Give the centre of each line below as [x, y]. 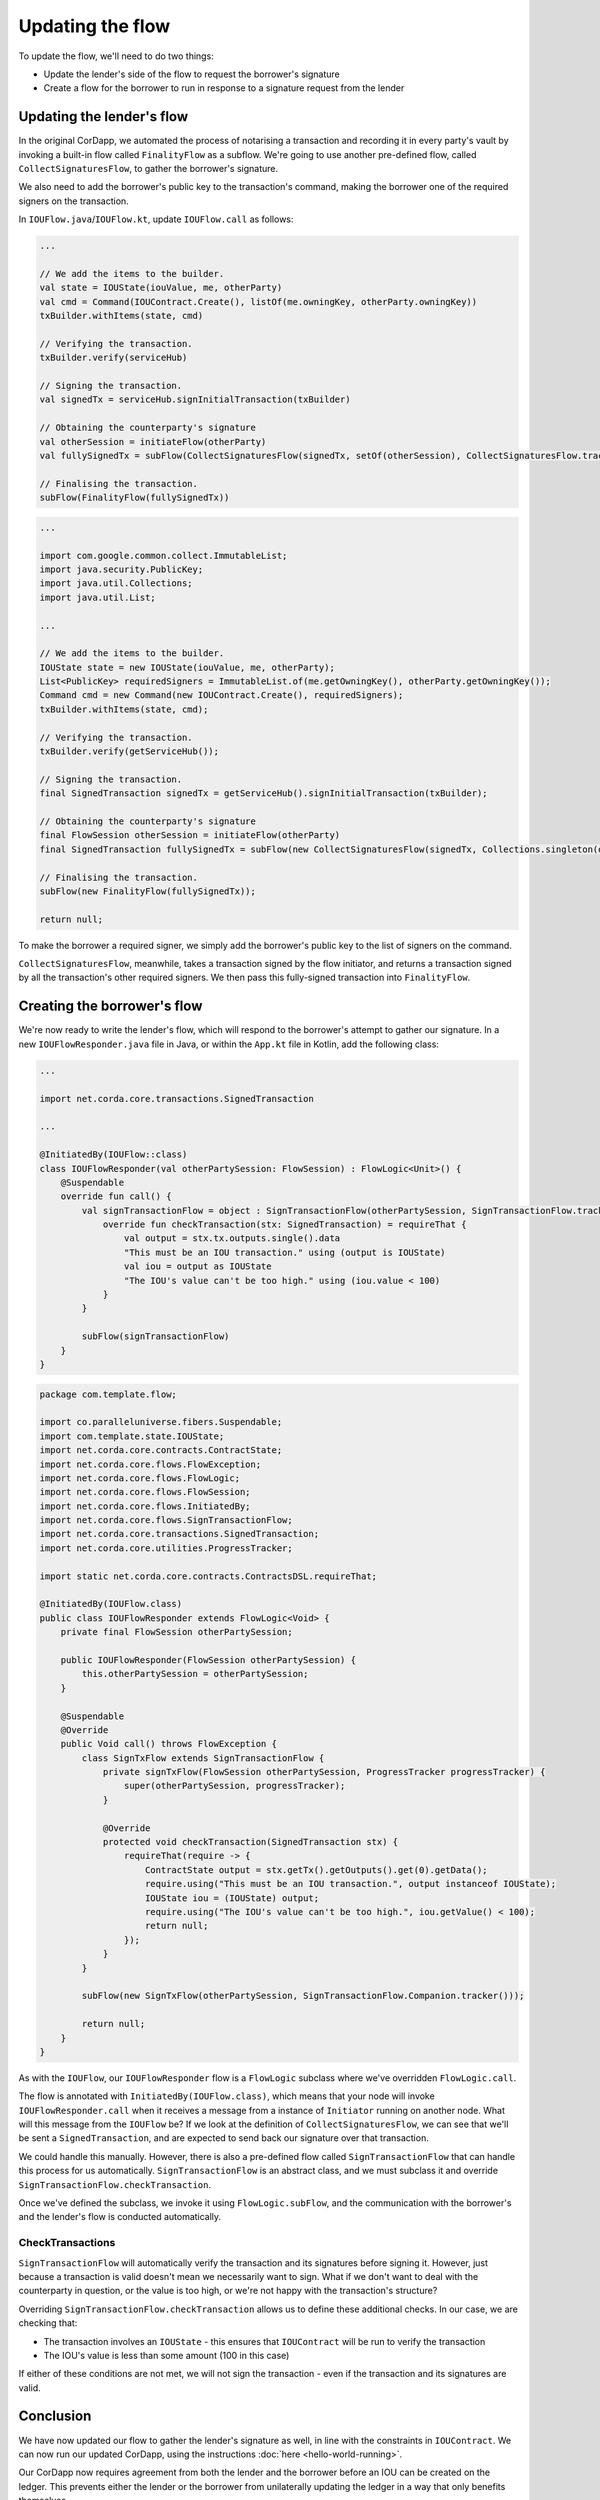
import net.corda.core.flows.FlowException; [150, 1464]
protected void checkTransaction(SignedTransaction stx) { [250, 1842]
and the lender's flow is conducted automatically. [120, 2217]
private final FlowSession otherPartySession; [177, 1632]
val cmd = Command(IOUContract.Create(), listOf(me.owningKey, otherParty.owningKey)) [258, 301]
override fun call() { [116, 1196]
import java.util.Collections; [116, 583]
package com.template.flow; [108, 1394]
